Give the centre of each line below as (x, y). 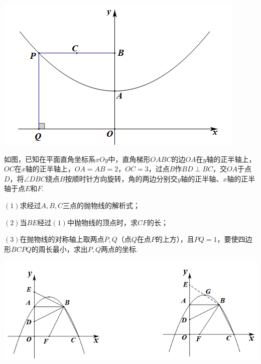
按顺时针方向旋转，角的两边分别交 (121, 178)
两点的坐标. (119, 249)
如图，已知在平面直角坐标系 (50, 159)
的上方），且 (175, 239)
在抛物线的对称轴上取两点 (62, 239)
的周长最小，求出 (59, 249)
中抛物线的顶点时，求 (102, 222)
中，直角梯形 (129, 159)
